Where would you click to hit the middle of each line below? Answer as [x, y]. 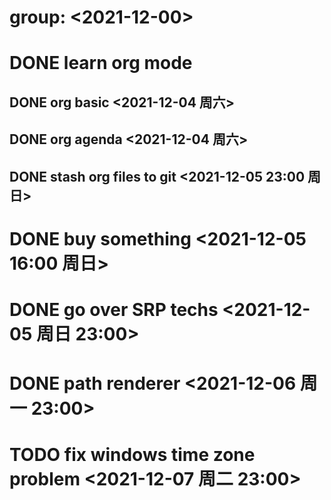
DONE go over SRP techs [114, 309]
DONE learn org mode [101, 63]
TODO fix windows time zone [132, 455]
